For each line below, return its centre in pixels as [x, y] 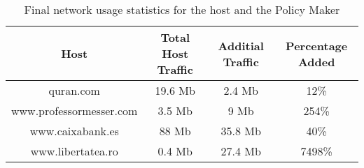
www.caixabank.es [74, 131]
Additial [241, 45]
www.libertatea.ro [74, 151]
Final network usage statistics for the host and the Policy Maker [182, 9]
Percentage [317, 45]
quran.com [74, 90]
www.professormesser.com [75, 110]
